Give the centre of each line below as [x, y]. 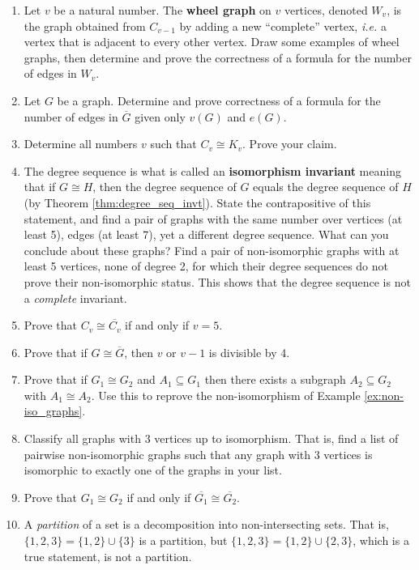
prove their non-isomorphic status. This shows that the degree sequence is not [217, 281]
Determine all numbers [81, 144]
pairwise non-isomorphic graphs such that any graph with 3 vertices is [198, 454]
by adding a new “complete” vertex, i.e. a [283, 26]
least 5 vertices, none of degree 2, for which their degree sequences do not [206, 266]
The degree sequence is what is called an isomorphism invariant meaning [212, 170]
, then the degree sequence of [165, 187]
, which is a [381, 540]
